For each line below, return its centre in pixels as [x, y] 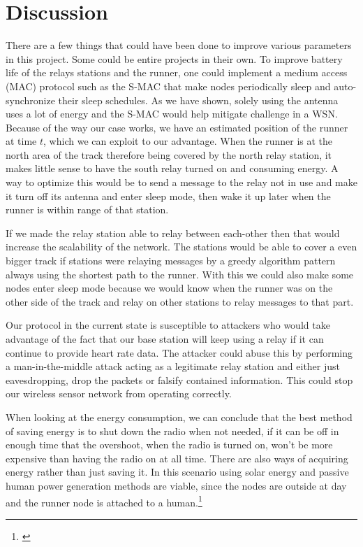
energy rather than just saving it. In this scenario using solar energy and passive [177, 472]
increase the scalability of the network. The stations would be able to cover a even [181, 247]
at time [21, 141]
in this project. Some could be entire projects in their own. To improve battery [174, 58]
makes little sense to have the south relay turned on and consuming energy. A [172, 168]
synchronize [30, 100]
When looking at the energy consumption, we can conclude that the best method [179, 417]
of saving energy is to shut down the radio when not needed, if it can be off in [172, 431]
